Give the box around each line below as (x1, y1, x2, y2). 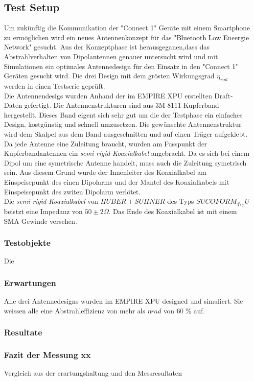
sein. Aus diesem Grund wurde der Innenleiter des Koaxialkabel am (4, 167, 207, 177)
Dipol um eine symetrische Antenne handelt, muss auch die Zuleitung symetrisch (4, 157, 247, 167)
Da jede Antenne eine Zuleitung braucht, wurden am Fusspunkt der (4, 138, 207, 148)
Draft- (214, 90, 233, 100)
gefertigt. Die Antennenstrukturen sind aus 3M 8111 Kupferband (24, 100, 219, 110)
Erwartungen (4, 276, 56, 288)
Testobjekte (4, 237, 51, 249)
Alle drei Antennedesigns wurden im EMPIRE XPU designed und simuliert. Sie (4, 296, 243, 306)
